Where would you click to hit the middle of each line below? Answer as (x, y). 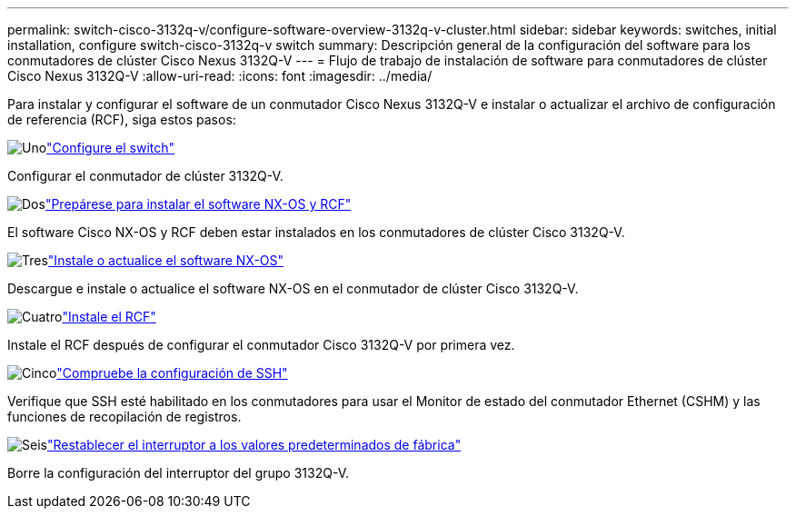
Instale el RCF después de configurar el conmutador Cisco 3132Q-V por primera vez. (261, 345)
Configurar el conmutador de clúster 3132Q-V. (145, 176)
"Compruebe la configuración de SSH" (172, 373)
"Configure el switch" (111, 148)
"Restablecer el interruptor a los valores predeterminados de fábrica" (254, 445)
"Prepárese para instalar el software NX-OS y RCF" (198, 204)
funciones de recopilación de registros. (124, 417)
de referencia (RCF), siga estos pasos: (122, 119)
